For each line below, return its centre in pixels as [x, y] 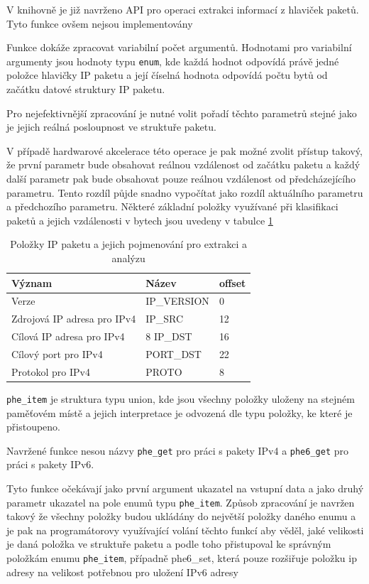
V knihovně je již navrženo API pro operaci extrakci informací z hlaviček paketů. [183, 9]
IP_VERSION [177, 301]
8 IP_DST [169, 336]
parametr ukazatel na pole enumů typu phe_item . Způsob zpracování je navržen [181, 502]
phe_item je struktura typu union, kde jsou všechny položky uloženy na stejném [181, 398]
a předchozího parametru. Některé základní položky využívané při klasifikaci [172, 206]
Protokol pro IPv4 [51, 371]
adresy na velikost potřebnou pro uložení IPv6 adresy [122, 572]
